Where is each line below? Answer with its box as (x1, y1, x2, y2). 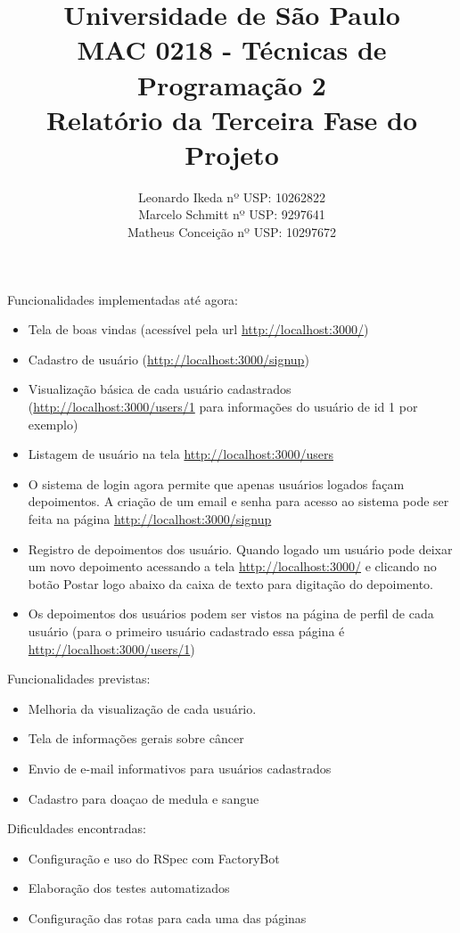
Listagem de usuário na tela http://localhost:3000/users (28, 445, 333, 463)
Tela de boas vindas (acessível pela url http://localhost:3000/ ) (28, 320, 369, 339)
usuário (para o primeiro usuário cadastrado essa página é (28, 621, 345, 640)
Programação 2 (137, 66, 326, 102)
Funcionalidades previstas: (7, 669, 151, 688)
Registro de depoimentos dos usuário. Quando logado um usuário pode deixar (28, 539, 453, 558)
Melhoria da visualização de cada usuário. (28, 699, 257, 717)
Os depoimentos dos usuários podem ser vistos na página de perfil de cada (28, 604, 434, 623)
